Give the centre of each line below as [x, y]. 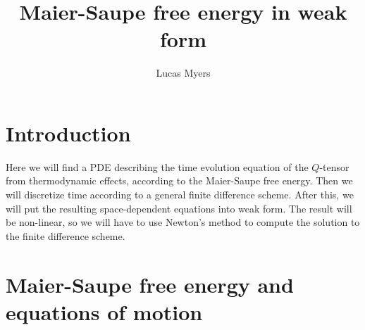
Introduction [68, 133]
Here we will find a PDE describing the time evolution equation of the [157, 166]
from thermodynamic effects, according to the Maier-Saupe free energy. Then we [179, 180]
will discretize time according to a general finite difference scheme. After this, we [180, 195]
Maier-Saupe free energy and [150, 284]
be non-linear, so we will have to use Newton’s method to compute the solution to [183, 222]
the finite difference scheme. [66, 235]
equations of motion [104, 311]
